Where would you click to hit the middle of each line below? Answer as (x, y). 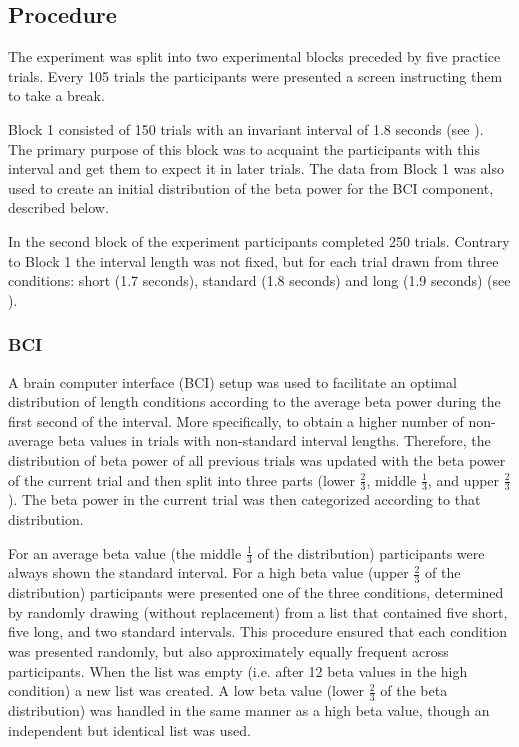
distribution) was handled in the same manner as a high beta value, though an (249, 709)
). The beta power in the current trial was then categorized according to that (244, 499)
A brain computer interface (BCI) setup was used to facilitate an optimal (232, 381)
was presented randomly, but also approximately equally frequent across (228, 650)
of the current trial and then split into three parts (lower (181, 479)
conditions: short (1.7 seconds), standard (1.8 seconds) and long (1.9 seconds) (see (259, 280)
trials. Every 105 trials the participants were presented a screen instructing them (255, 75)
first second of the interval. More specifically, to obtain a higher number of (236, 420)
